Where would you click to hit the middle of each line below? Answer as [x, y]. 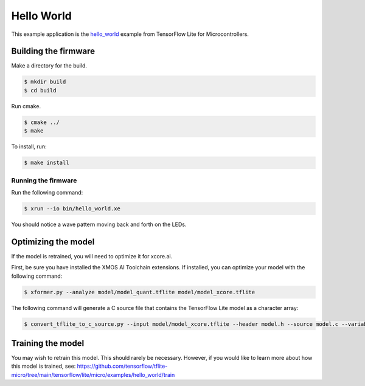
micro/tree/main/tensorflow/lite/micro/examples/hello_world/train [93, 374]
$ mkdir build [45, 82]
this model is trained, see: [43, 366]
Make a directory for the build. [49, 66]
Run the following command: [47, 192]
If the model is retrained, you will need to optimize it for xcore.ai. [92, 256]
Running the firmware [44, 181]
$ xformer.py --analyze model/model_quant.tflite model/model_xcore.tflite [140, 292]
